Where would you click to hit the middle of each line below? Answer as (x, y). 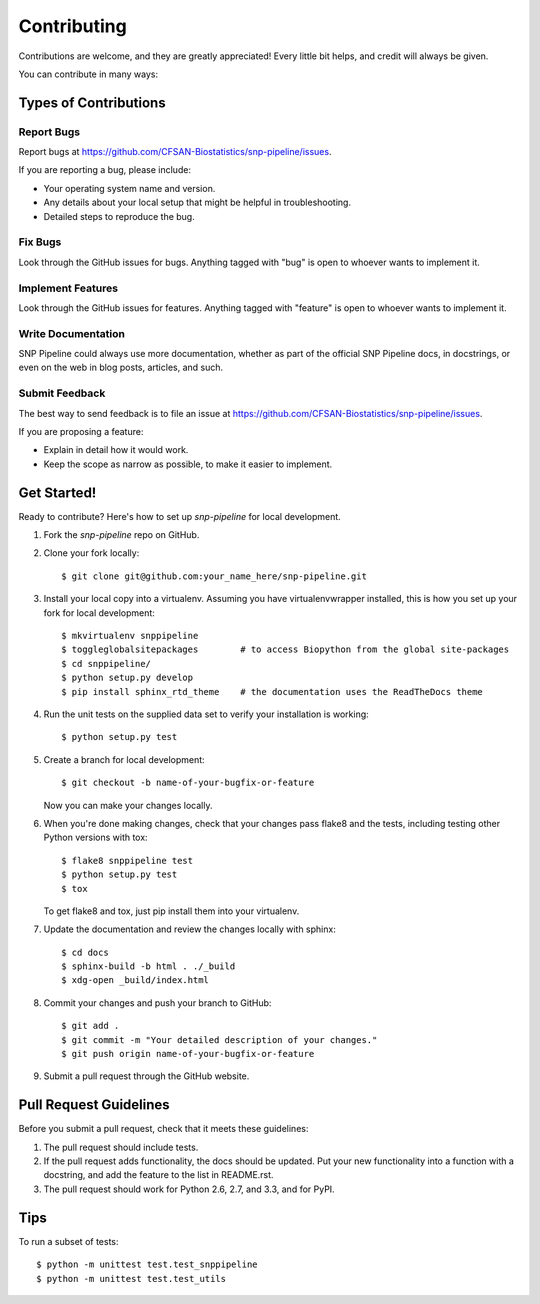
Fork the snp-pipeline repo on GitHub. (121, 535)
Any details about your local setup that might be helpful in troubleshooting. (197, 202)
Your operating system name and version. (129, 188)
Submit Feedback (62, 393)
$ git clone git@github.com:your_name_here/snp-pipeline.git (214, 576)
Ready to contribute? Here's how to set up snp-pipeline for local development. (180, 516)
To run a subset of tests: (68, 1241)
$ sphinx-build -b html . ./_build (148, 966)
